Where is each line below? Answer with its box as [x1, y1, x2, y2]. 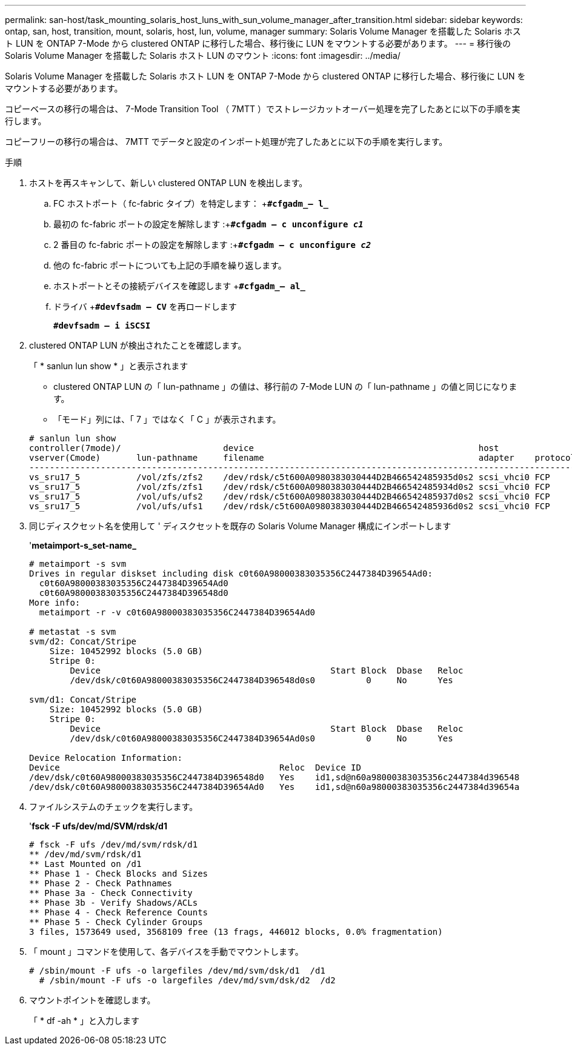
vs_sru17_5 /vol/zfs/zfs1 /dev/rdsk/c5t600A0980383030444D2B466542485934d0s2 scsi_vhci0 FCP [29, 482, 550, 492]
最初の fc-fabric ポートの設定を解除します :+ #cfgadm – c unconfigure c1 [53, 219, 364, 229]
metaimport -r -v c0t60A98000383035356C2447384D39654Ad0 [39, 607, 316, 617]
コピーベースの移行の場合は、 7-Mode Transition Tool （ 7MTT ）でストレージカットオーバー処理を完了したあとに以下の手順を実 [5, 104, 520, 114]
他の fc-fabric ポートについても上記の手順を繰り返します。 [53, 260, 287, 270]
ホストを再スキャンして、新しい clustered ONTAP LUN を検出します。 [29, 178, 308, 188]
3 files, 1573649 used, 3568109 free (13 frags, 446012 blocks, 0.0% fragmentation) [29, 927, 443, 937]
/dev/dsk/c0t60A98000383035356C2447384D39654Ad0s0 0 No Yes [70, 734, 453, 743]
